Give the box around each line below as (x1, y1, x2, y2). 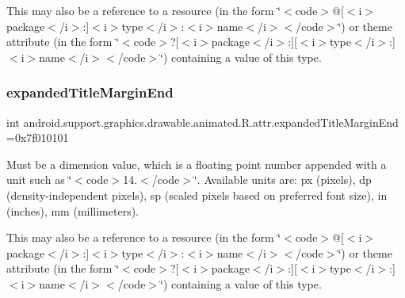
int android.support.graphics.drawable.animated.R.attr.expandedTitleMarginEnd (6, 113, 399, 130)
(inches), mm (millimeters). (6, 202, 139, 219)
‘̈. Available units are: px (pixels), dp (193, 171, 372, 188)
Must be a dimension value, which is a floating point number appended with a (6, 155, 387, 172)
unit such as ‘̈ (6, 171, 72, 188)
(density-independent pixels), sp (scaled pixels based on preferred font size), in (6, 186, 388, 203)
